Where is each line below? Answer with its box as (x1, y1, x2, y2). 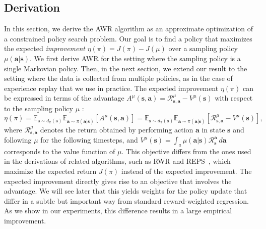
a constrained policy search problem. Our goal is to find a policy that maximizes (4, 33, 252, 43)
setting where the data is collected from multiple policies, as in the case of (4, 73, 233, 83)
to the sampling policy (4, 103, 73, 113)
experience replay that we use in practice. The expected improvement (4, 82, 219, 93)
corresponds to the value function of (4, 146, 115, 156)
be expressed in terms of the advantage (4, 93, 124, 103)
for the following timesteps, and (40, 134, 138, 145)
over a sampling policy (168, 43, 238, 54)
